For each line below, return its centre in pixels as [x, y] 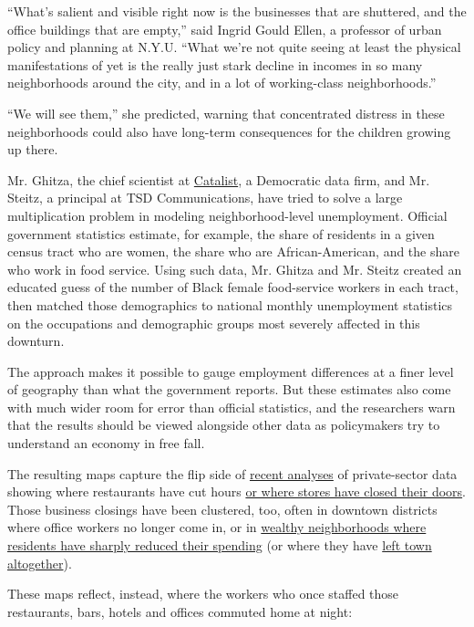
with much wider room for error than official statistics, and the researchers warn [232, 407]
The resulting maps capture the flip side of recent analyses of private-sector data [232, 473]
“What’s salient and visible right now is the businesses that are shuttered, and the [237, 11]
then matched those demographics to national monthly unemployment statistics [230, 304]
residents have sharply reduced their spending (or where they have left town [220, 545]
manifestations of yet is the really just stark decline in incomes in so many [215, 64]
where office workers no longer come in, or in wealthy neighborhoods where [217, 527]
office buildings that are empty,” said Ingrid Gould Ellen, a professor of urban [225, 29]
